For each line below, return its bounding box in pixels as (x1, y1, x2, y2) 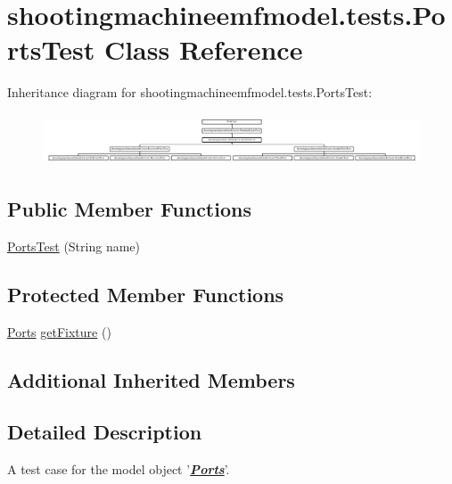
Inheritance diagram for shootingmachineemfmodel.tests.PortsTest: (7, 83, 373, 102)
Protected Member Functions (7, 280, 284, 308)
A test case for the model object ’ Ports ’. (7, 460, 230, 479)
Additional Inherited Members (7, 365, 295, 393)
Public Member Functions (7, 195, 251, 223)
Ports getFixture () (7, 322, 111, 340)
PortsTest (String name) (7, 236, 140, 255)
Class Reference (103, 31, 303, 68)
